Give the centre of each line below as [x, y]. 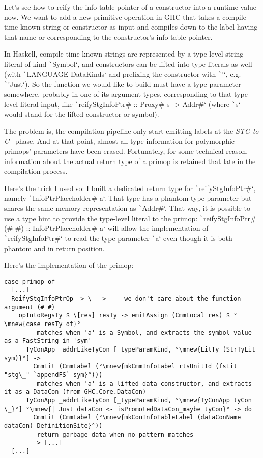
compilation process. [36, 171]
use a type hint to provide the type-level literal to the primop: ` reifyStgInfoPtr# [130, 218]
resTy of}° [62, 324]
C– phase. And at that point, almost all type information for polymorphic [120, 141]
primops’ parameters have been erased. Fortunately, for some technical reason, [126, 151]
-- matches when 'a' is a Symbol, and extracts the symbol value [139, 332]
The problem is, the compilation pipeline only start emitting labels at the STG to [131, 131]
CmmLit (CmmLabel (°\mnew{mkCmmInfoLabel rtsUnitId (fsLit [135, 367]
